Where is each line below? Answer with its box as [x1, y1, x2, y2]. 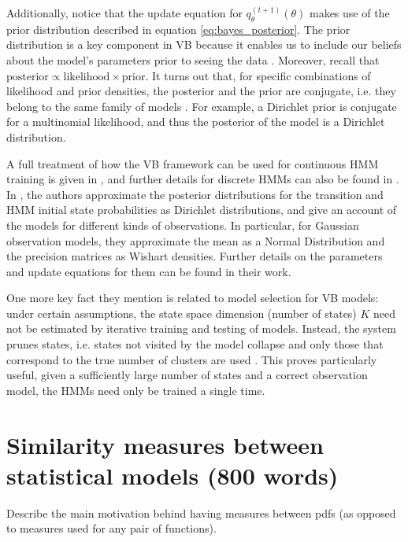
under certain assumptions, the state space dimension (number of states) [6, 304, 357, 321]
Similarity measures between [6, 428, 324, 460]
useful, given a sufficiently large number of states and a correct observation [6, 367, 368, 383]
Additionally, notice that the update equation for [6, 5, 243, 20]
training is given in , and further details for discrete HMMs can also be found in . [6, 171, 399, 187]
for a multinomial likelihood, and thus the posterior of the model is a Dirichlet [6, 113, 385, 130]
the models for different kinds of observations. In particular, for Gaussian [6, 216, 359, 233]
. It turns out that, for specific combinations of [145, 67, 371, 83]
